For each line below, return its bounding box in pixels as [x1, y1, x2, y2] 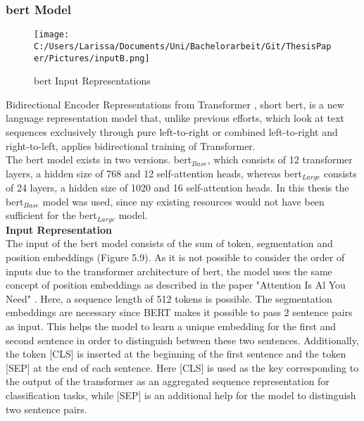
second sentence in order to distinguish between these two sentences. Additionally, [6, 332, 359, 347]
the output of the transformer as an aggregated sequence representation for [6, 374, 330, 389]
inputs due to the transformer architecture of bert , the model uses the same [6, 263, 332, 278]
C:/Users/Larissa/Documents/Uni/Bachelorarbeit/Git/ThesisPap [34, 41, 332, 51]
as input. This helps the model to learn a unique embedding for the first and [6, 319, 337, 333]
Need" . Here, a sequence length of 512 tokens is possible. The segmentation [6, 291, 332, 306]
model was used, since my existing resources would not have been [42, 194, 325, 208]
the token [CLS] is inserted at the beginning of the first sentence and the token [6, 346, 346, 361]
